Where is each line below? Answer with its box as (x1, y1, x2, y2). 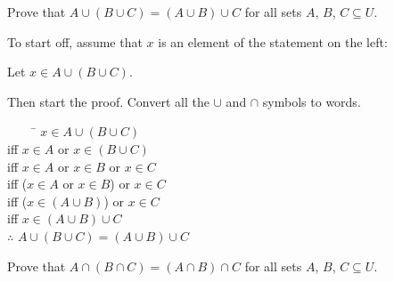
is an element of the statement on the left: (158, 32, 388, 51)
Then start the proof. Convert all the (7, 92, 209, 110)
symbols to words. (262, 92, 361, 110)
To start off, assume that (7, 32, 143, 51)
